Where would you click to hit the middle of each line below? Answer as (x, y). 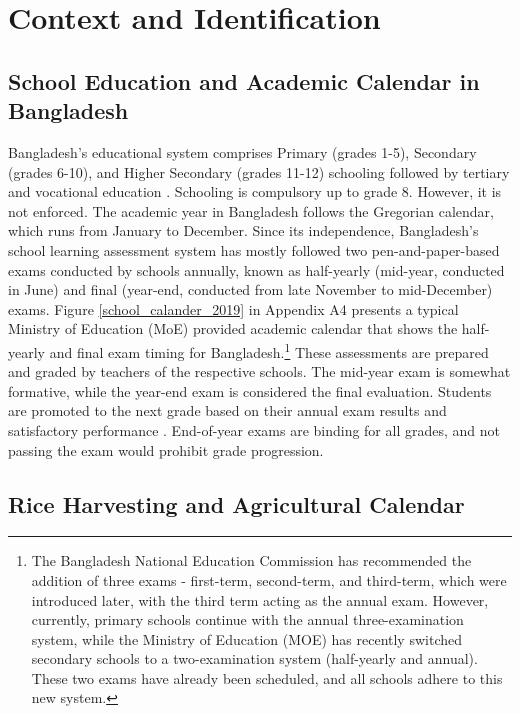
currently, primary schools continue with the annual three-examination (247, 619)
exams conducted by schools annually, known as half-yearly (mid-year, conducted (256, 269)
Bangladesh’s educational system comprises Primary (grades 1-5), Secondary (242, 151)
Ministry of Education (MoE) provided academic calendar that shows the (233, 328)
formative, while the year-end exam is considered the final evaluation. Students (250, 390)
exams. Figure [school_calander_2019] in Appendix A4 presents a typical (233, 308)
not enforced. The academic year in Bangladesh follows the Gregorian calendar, (251, 210)
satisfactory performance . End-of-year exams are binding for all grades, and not (254, 429)
